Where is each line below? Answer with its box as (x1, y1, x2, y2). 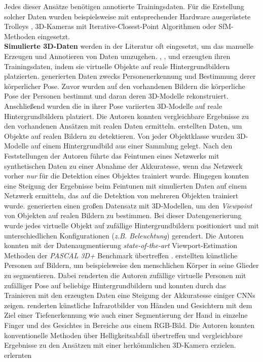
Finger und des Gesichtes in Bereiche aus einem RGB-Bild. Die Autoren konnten (4, 320, 255, 330)
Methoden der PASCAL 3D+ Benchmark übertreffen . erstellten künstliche (4, 250, 238, 260)
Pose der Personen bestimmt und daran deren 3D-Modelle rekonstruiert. (4, 90, 229, 101)
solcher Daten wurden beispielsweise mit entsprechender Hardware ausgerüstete (4, 11, 251, 21)
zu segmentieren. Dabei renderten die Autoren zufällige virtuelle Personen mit (4, 270, 246, 281)
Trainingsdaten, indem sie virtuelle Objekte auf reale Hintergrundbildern (4, 61, 230, 71)
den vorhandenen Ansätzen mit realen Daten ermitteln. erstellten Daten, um (4, 120, 242, 131)
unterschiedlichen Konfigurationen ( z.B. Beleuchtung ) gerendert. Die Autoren (4, 230, 244, 240)
